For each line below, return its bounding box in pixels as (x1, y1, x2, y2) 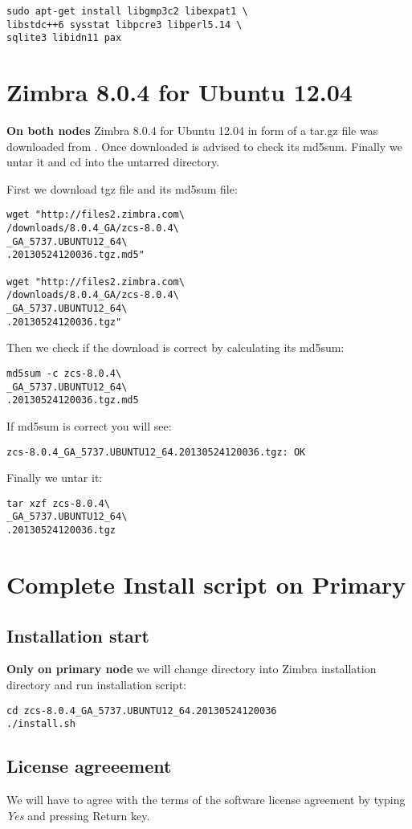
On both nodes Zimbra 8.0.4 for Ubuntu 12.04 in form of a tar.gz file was (6, 122, 378, 139)
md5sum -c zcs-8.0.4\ (6, 367, 122, 379)
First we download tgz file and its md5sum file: (6, 180, 238, 197)
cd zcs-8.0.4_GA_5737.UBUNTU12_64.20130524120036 (6, 704, 277, 717)
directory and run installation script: (6, 676, 186, 692)
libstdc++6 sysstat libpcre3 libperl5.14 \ (6, 18, 243, 31)
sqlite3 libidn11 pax (6, 32, 122, 44)
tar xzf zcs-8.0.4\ (6, 497, 110, 509)
